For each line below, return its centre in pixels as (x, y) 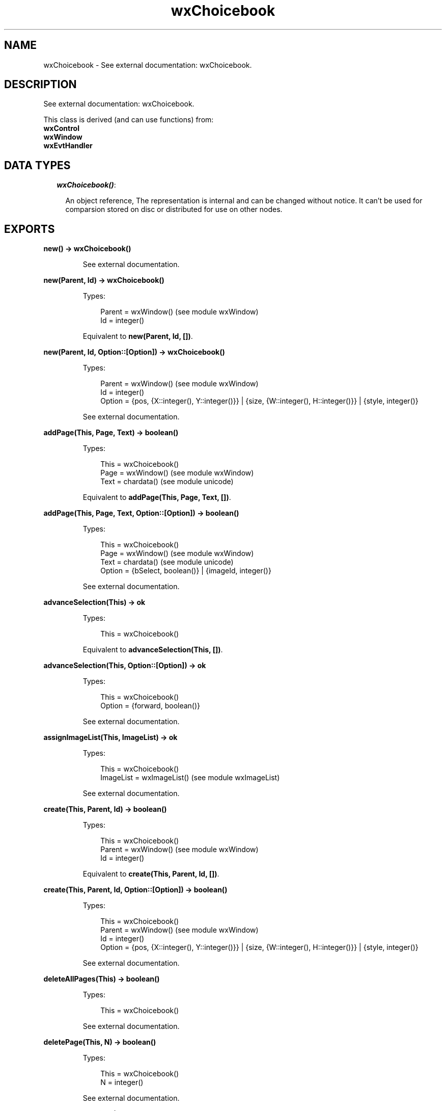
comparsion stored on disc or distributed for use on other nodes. (174, 209)
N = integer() (122, 1082)
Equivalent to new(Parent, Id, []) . (138, 336)
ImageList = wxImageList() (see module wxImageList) (190, 778)
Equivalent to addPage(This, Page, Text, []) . (157, 497)
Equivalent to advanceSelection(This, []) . (153, 650)
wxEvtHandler (68, 146)
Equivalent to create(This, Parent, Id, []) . (151, 874)
